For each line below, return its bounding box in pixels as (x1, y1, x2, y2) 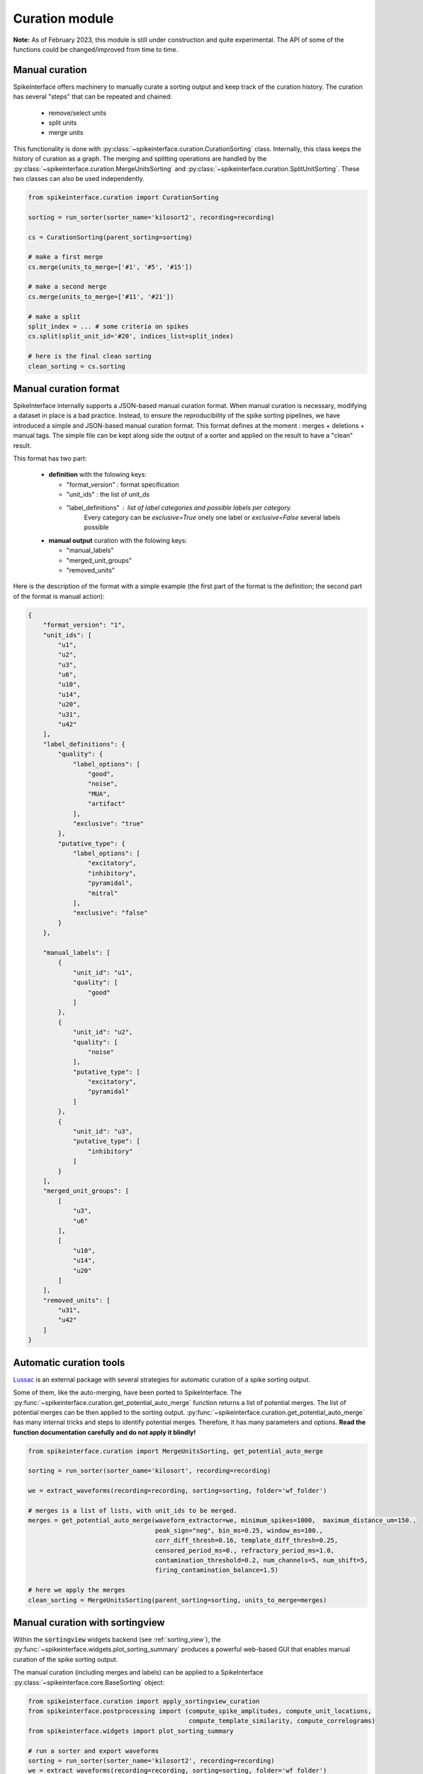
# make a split (28, 312, 81, 321)
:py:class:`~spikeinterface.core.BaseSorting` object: (13, 1678, 165, 1687)
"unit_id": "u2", (72, 1028, 133, 1036)
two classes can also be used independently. (13, 174, 145, 182)
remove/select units (48, 109, 106, 117)
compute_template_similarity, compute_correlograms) (188, 1717, 376, 1725)
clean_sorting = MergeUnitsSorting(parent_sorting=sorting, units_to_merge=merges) (28, 1596, 327, 1604)
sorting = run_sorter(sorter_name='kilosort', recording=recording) (28, 1467, 271, 1475)
